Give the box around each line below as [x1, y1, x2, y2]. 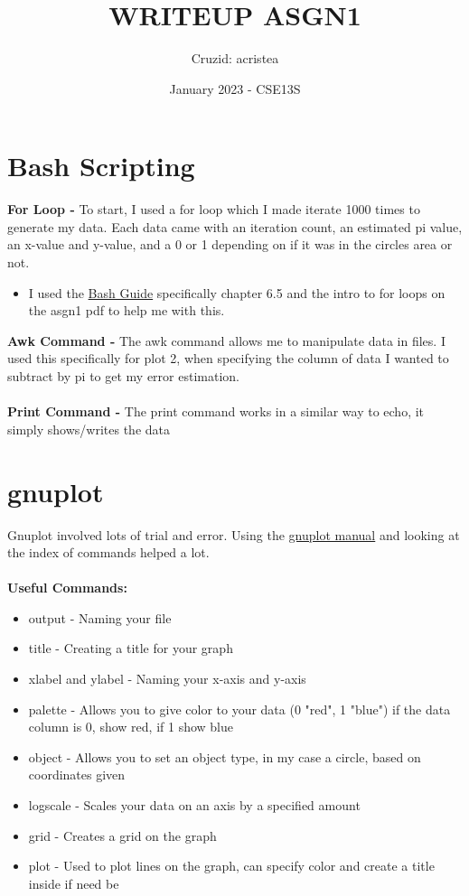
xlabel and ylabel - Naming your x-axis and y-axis [28, 669, 306, 688]
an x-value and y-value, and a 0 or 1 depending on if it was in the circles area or [7, 235, 453, 254]
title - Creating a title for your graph [28, 639, 233, 658]
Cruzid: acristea [191, 49, 279, 68]
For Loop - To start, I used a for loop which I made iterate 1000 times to [7, 200, 420, 219]
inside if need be [28, 873, 119, 892]
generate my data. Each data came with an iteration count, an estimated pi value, [7, 217, 463, 236]
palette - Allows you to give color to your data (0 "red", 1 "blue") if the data [28, 699, 451, 718]
